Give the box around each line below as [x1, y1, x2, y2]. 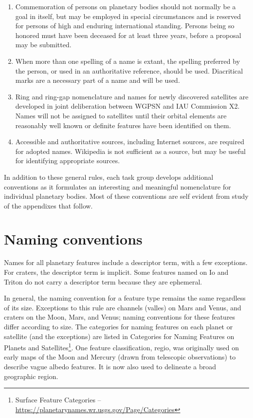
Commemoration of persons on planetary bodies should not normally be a [15, 1, 236, 11]
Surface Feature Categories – [15, 395, 101, 405]
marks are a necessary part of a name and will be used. [15, 75, 180, 85]
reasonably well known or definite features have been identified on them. [15, 120, 231, 130]
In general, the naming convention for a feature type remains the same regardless [4, 293, 246, 303]
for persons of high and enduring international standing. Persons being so [15, 20, 235, 31]
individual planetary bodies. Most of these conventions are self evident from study [4, 191, 249, 201]
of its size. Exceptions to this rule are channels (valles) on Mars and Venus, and [4, 302, 241, 312]
